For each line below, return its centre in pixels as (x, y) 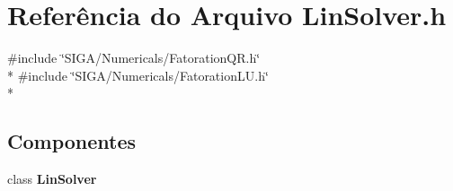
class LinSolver (52, 179)
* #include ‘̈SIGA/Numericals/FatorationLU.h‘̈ (138, 75)
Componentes (72, 141)
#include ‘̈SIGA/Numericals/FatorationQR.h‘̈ (134, 58)
